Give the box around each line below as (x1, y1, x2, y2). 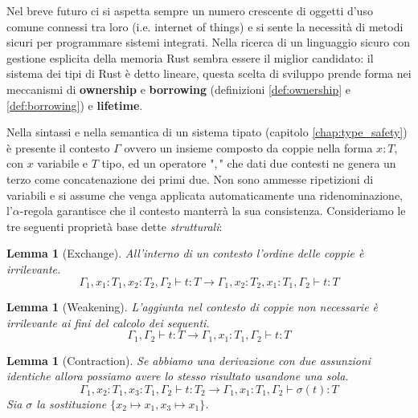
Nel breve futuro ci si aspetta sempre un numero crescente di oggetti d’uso (6, 2, 373, 18)
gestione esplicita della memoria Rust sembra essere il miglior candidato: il (6, 49, 374, 66)
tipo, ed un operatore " (101, 155, 215, 172)
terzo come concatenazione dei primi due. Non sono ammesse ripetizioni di (6, 170, 374, 187)
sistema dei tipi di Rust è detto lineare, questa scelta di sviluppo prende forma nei (6, 65, 412, 82)
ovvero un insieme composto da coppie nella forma (124, 139, 373, 156)
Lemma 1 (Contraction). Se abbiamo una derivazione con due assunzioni (6, 351, 371, 368)
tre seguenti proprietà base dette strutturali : (6, 217, 223, 234)
